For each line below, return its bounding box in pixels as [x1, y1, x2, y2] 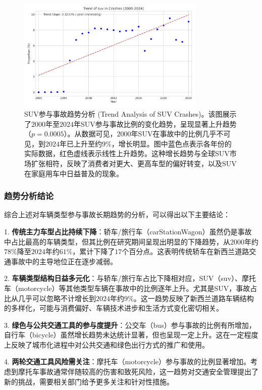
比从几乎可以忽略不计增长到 [4, 292, 96, 303]
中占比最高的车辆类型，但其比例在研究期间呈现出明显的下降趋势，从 [4, 236, 230, 247]
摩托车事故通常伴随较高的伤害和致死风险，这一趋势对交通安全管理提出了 [18, 366, 258, 377]
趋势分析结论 [4, 189, 54, 202]
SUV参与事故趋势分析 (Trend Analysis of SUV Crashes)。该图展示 [24, 108, 237, 119]
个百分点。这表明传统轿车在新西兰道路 [122, 246, 249, 257]
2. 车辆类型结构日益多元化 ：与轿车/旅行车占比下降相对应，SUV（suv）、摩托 [4, 273, 256, 283]
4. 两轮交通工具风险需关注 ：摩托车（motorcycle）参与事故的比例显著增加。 [4, 356, 251, 367]
